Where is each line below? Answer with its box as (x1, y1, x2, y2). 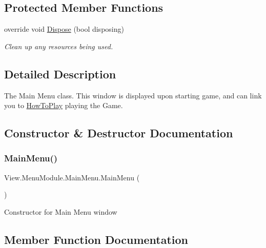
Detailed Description (4, 66, 116, 81)
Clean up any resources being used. (4, 40, 113, 51)
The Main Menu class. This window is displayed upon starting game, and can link (4, 90, 262, 100)
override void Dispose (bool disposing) (4, 24, 124, 34)
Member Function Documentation (4, 231, 189, 247)
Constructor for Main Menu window (4, 206, 117, 217)
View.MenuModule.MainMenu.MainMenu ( (4, 172, 140, 182)
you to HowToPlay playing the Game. (4, 100, 123, 111)
